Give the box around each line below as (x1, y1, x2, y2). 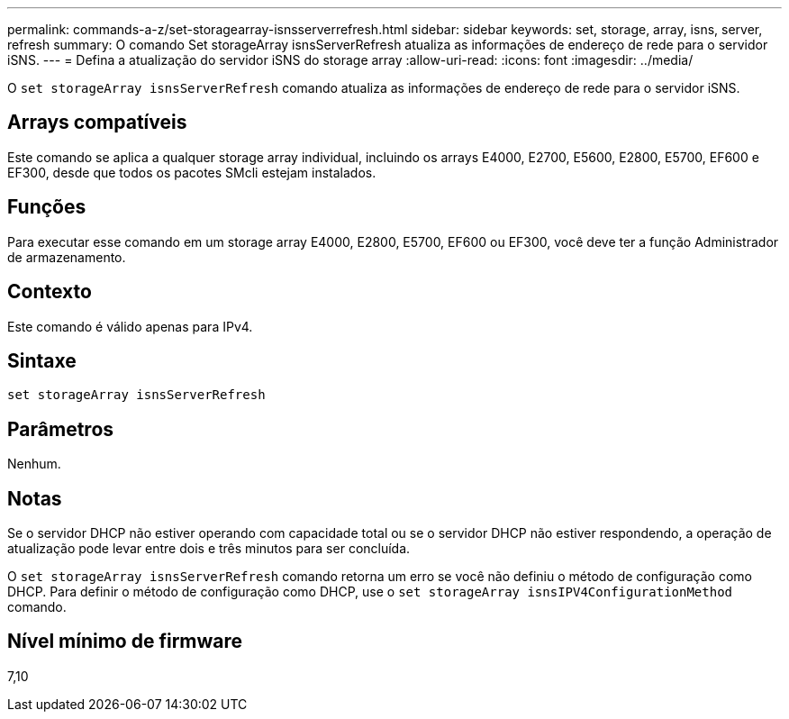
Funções (7, 196, 86, 219)
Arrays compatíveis (7, 111, 187, 134)
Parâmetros (7, 417, 114, 441)
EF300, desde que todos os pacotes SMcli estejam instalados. (7, 164, 376, 180)
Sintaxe (7, 349, 77, 372)
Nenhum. (7, 456, 61, 472)
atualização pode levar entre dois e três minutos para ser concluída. (7, 541, 411, 557)
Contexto (7, 280, 92, 304)
